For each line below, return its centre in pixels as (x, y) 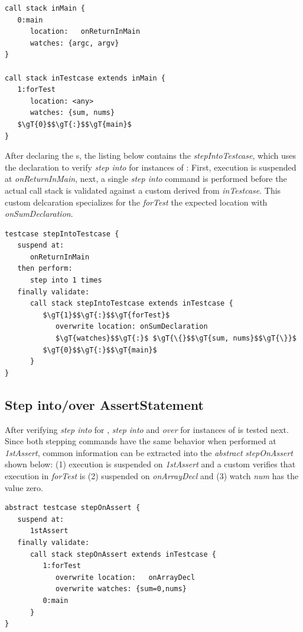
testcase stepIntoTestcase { (62, 234)
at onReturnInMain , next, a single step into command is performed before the (146, 179)
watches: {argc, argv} (74, 43)
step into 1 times (66, 280)
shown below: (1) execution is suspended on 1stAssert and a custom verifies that (150, 464)
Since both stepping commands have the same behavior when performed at (141, 441)
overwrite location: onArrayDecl (125, 577)
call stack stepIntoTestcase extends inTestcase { (131, 304)
